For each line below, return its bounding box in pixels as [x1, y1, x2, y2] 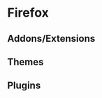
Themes [7, 56, 44, 67]
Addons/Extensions [7, 33, 96, 44]
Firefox [7, 5, 49, 21]
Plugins [7, 80, 41, 92]
